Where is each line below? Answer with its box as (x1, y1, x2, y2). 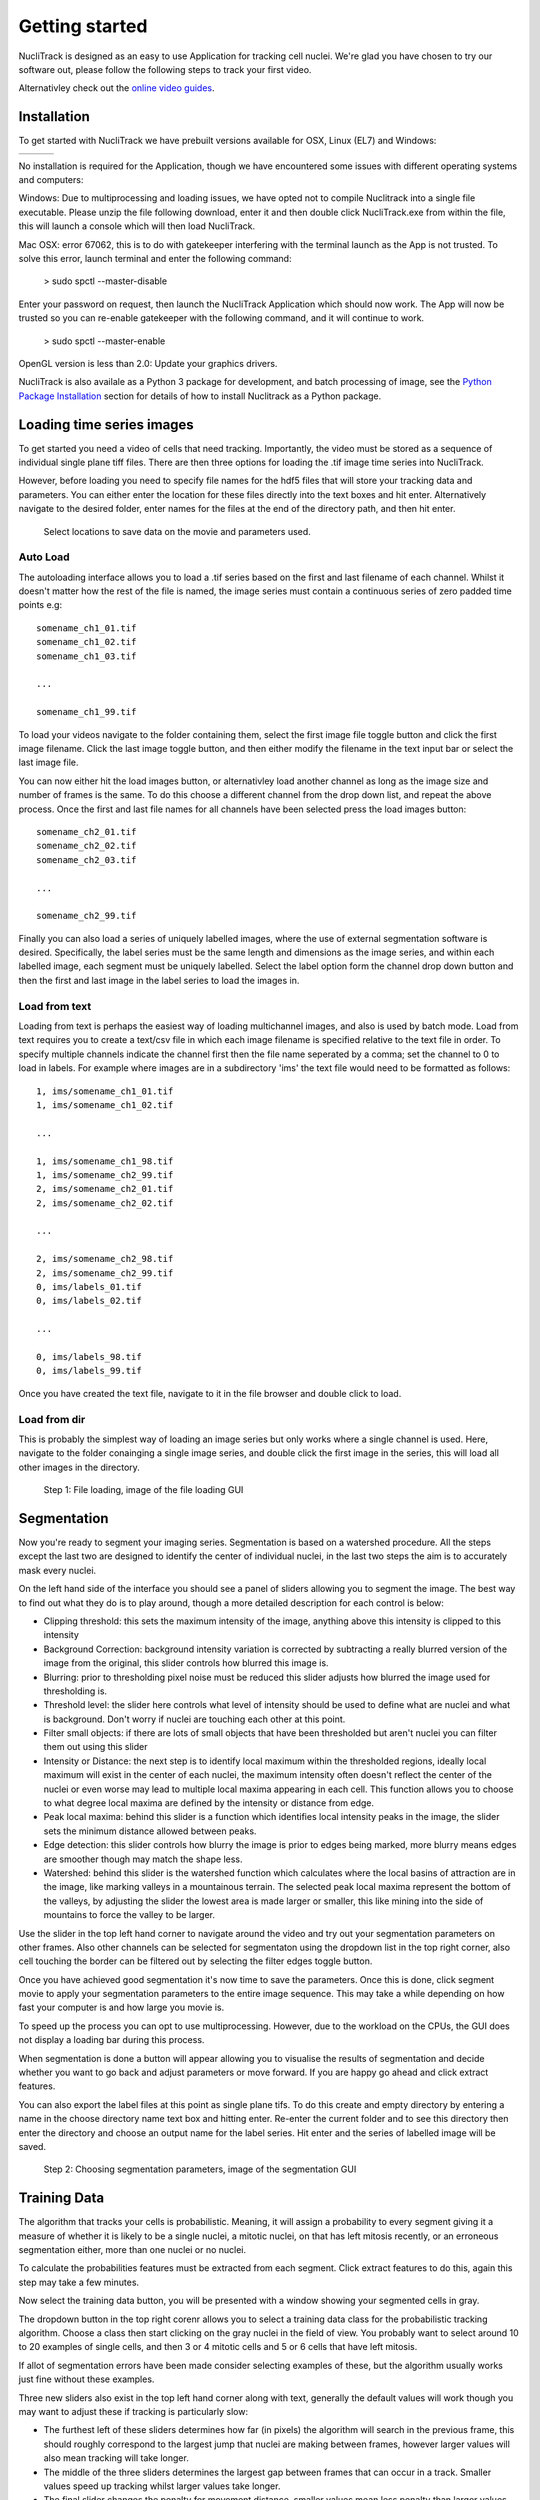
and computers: (18, 174, 84, 186)
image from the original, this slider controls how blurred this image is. (43, 1657, 329, 1669)
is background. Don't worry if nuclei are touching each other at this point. (43, 1713, 346, 1725)
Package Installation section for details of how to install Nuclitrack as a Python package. (18, 390, 382, 402)
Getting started (18, 15, 148, 37)
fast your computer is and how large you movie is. (18, 2001, 225, 2014)
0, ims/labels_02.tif (36, 1295, 142, 1307)
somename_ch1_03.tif (36, 650, 137, 662)
